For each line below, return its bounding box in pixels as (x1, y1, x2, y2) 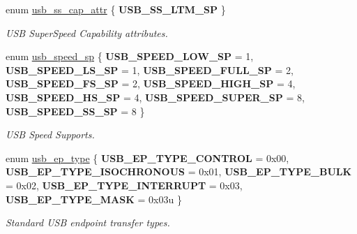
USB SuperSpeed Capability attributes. (6, 25, 168, 40)
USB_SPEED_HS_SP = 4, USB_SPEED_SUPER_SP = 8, (6, 89, 305, 104)
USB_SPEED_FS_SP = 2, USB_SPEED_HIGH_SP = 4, (6, 76, 296, 91)
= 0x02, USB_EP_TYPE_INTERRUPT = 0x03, (6, 177, 243, 192)
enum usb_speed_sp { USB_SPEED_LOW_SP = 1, (6, 49, 254, 64)
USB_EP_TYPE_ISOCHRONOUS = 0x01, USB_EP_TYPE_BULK (6, 164, 352, 179)
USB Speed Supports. (6, 127, 95, 142)
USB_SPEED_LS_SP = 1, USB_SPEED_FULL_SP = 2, (6, 62, 294, 77)
